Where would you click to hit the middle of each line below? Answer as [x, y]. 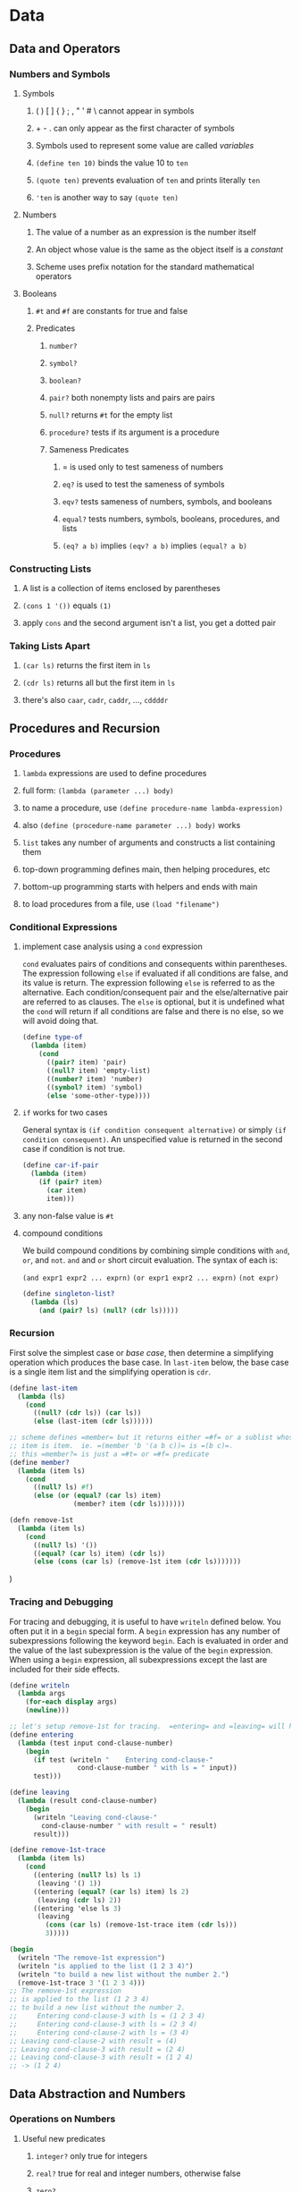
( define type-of [52, 1037]
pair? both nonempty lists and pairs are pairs [132, 397]
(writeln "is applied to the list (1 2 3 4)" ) [105, 1966]
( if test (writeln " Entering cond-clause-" [123, 1760]
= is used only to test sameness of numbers [143, 467]
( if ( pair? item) [71, 1182]
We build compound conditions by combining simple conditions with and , [156, 1250]
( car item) [67, 1190]
